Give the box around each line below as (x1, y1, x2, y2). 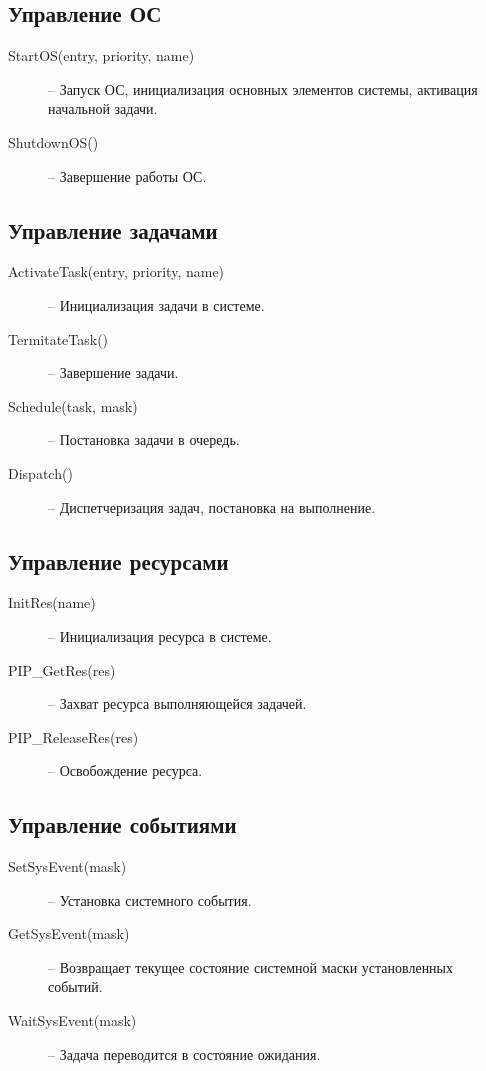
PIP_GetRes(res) (8, 659, 116, 680)
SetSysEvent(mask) (8, 856, 127, 877)
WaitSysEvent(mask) (8, 1010, 137, 1031)
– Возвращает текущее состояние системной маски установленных (48, 956, 454, 977)
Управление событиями (8, 809, 237, 840)
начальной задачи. (48, 98, 158, 119)
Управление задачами (8, 214, 218, 245)
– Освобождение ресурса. (48, 760, 203, 781)
